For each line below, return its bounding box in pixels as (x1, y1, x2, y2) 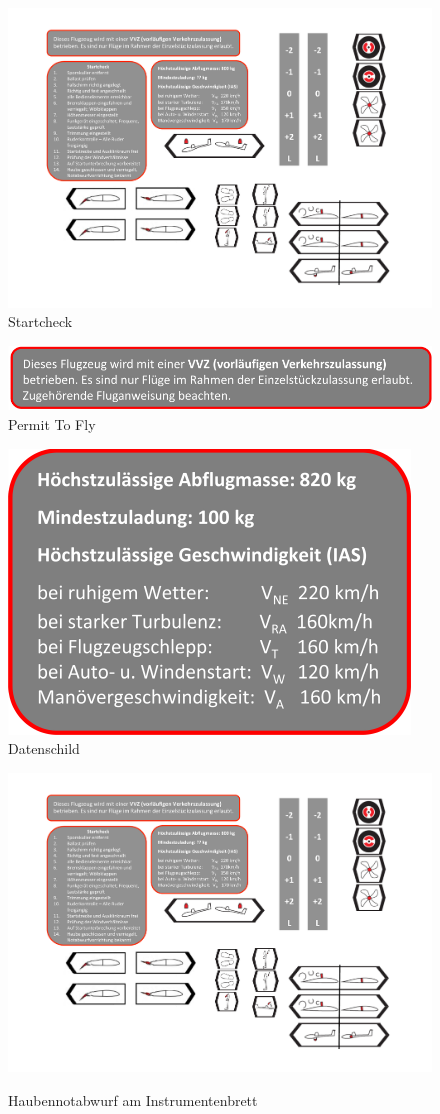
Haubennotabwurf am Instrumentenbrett (8, 1090, 258, 1111)
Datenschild (8, 738, 80, 759)
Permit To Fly (8, 414, 96, 435)
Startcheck (8, 311, 73, 332)
